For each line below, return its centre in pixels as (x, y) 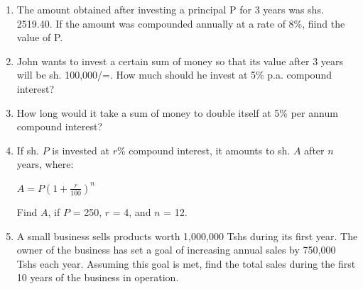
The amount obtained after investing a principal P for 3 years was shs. (170, 9)
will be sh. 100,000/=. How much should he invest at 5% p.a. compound (174, 75)
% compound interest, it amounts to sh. (204, 150)
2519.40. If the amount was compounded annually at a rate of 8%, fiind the (181, 23)
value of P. (40, 37)
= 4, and (132, 211)
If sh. (28, 150)
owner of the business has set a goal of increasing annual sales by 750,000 (176, 250)
